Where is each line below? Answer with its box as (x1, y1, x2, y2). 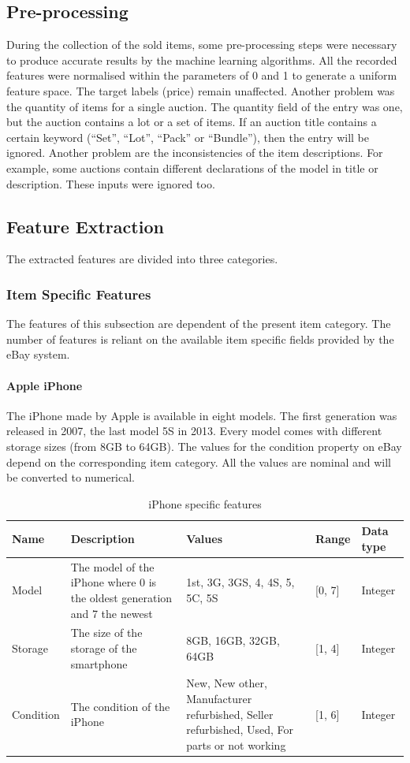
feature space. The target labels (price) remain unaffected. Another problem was (6, 82, 395, 99)
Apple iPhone (6, 377, 83, 393)
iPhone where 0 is (70, 574, 157, 590)
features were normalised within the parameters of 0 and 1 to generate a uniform (6, 67, 397, 84)
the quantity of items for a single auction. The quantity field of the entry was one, (6, 98, 403, 114)
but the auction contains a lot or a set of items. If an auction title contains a (6, 114, 377, 130)
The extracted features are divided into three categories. (6, 251, 278, 267)
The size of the (70, 624, 143, 641)
